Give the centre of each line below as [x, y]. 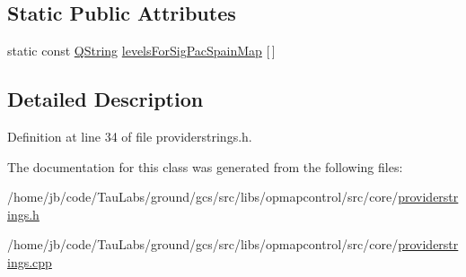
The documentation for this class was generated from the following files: [205, 166]
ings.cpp [30, 261]
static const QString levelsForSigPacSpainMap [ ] [141, 51]
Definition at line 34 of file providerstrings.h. [130, 136]
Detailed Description [106, 99]
